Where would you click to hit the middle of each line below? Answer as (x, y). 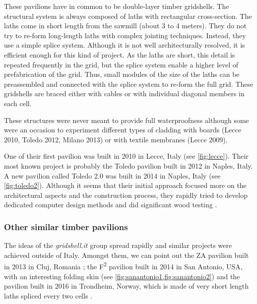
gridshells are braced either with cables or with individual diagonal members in (124, 93)
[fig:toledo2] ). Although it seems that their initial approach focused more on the (125, 185)
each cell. (18, 103)
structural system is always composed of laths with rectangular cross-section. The (128, 16)
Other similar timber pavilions (66, 226)
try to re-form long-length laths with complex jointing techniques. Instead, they (125, 35)
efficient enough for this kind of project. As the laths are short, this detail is (120, 54)
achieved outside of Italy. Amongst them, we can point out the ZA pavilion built (127, 255)
